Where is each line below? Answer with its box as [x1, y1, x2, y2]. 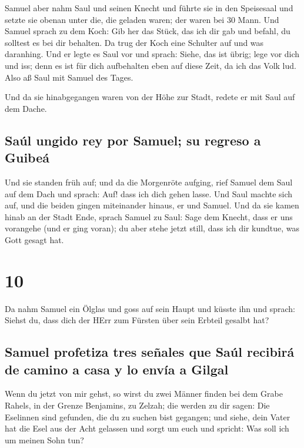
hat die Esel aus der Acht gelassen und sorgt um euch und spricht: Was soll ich [5, 422, 289, 434]
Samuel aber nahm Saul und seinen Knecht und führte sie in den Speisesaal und [5, 2, 293, 14]
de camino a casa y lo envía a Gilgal [5, 360, 229, 378]
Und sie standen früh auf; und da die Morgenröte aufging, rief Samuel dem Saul [5, 175, 293, 188]
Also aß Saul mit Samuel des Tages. [5, 71, 133, 83]
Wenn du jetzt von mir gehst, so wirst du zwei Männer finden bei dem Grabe [5, 387, 283, 400]
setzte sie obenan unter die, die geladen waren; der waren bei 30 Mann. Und [5, 13, 279, 25]
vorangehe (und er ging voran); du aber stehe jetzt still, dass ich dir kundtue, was [5, 222, 300, 234]
